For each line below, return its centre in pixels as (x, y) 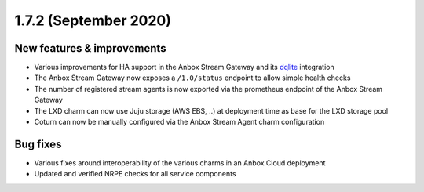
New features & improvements (90, 48)
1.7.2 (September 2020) (93, 20)
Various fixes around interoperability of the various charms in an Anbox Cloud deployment (180, 163)
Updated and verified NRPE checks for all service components (135, 174)
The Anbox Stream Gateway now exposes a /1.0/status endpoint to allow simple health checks (192, 78)
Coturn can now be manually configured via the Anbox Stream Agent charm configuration (179, 122)
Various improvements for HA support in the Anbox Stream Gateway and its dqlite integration (184, 67)
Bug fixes (38, 144)
